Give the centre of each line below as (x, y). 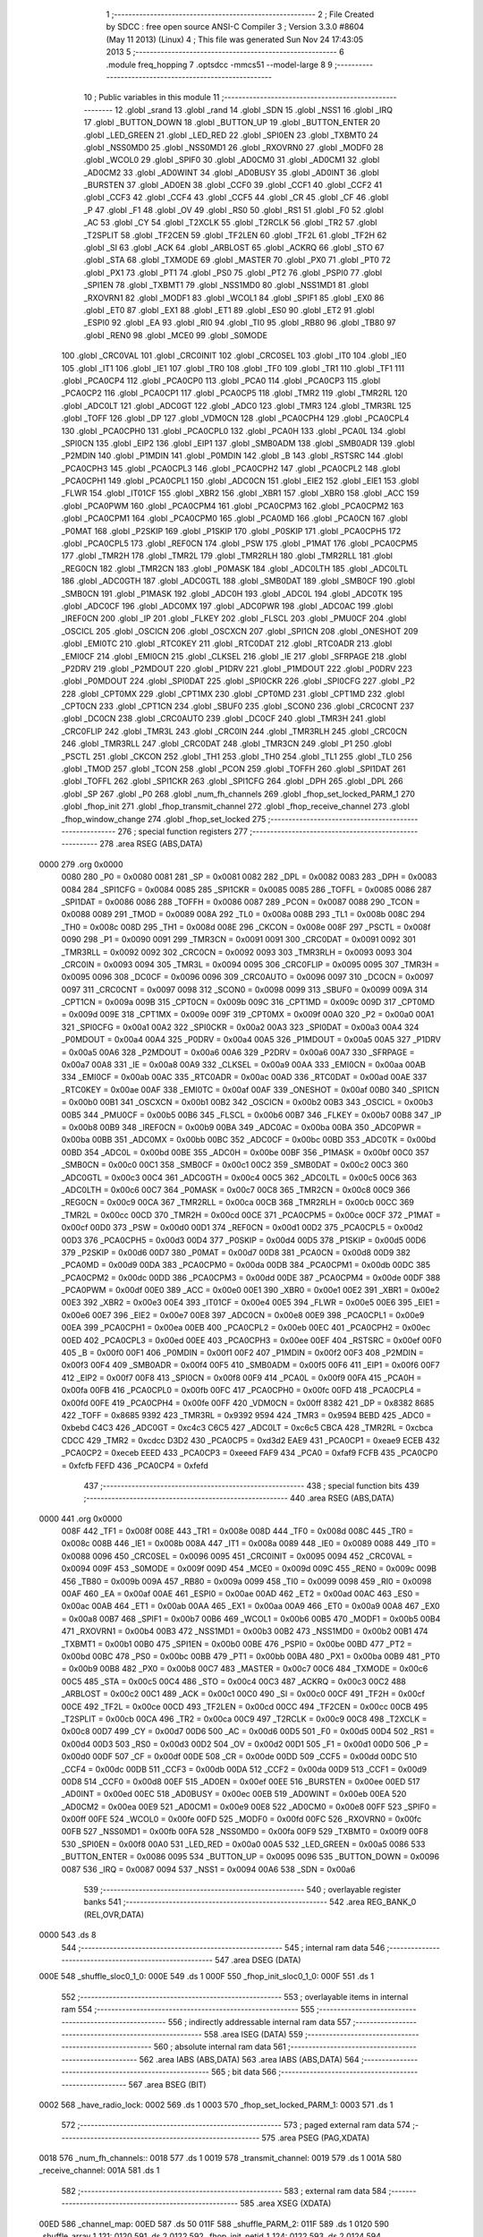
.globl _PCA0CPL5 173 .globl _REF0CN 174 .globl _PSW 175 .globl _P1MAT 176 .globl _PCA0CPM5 (240, 544)
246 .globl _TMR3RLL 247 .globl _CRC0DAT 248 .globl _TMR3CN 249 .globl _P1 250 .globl (227, 744)
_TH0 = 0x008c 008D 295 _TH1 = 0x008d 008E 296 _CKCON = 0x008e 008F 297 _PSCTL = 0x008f (246, 927)
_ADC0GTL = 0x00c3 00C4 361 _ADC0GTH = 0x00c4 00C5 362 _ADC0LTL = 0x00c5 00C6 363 (239, 1178)
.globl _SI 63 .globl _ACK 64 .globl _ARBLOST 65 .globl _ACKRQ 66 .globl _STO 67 (234, 248)
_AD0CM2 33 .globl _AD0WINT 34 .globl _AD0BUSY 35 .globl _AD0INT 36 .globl (231, 172)
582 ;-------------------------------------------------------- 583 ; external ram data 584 (224, 2190)
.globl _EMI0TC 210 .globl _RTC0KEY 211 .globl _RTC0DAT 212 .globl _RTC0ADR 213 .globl (227, 643)
